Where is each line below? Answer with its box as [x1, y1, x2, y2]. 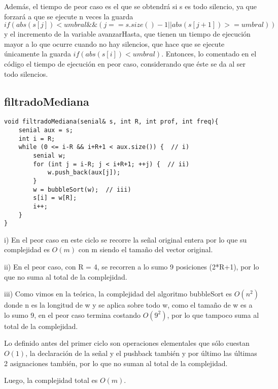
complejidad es [4, 244, 50, 255]
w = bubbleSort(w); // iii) [33, 186, 131, 193]
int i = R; [18, 135, 55, 142]
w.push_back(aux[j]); [47, 169, 121, 176]
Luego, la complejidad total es [4, 375, 98, 385]
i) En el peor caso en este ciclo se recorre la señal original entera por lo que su [4, 234, 247, 245]
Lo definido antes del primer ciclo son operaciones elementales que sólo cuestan [4, 338, 250, 348]
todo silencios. [4, 68, 48, 79]
